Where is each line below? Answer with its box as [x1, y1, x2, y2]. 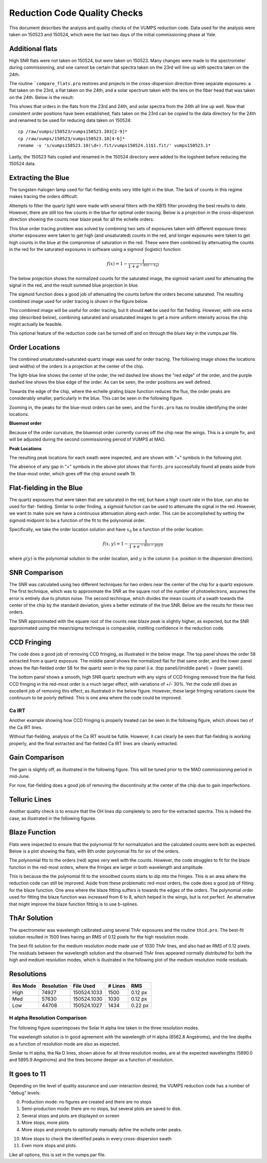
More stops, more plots [21, 1119, 69, 1126]
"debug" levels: [9, 1090, 41, 1096]
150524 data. [9, 160, 36, 166]
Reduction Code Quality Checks [9, 7, 143, 18]
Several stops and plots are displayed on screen [21, 1112, 120, 1118]
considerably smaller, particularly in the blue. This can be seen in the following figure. [9, 395, 184, 401]
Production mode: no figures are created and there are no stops [21, 1099, 152, 1105]
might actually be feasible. [9, 321, 63, 327]
